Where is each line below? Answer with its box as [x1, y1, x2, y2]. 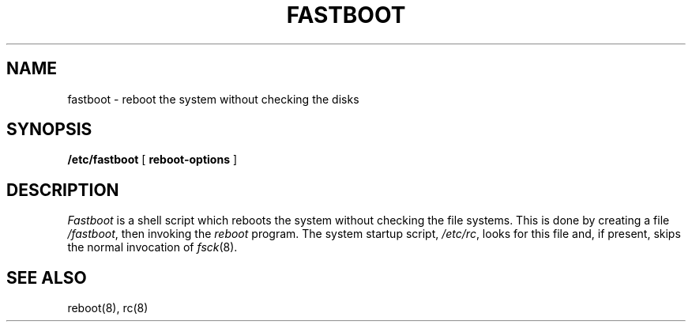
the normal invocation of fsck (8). [67, 240, 238, 254]
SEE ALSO [6, 267, 87, 288]
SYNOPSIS [6, 119, 92, 140]
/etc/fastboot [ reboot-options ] [67, 153, 238, 167]
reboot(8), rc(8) [67, 301, 149, 315]
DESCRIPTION [6, 179, 119, 200]
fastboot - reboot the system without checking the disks [67, 92, 359, 106]
